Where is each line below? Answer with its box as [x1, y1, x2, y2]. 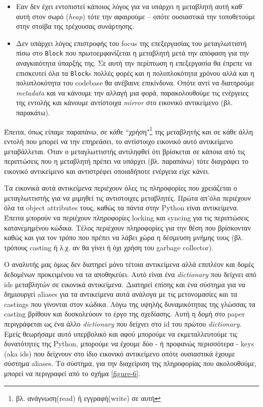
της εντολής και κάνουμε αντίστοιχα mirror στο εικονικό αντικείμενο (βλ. [16, 97, 233, 108]
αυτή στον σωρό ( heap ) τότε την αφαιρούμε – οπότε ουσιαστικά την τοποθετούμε [16, 11, 255, 21]
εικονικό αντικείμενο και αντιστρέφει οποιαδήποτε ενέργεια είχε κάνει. [4, 165, 210, 176]
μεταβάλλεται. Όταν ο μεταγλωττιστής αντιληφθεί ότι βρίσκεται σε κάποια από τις [4, 146, 245, 156]
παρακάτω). [16, 107, 50, 118]
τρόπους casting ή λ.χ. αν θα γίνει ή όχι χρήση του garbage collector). [4, 242, 214, 252]
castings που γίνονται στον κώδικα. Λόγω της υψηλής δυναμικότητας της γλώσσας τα [4, 298, 255, 309]
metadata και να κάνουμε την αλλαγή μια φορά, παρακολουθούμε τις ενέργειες [16, 87, 249, 98]
